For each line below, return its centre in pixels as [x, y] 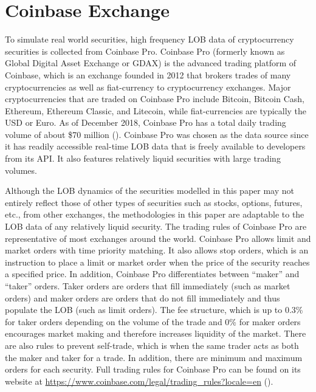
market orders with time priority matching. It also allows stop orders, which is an [157, 250]
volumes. [21, 170]
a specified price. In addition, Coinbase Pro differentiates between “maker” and [152, 274]
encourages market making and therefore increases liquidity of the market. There [156, 333]
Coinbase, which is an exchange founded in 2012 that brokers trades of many [148, 74]
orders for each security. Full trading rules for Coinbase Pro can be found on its [153, 369]
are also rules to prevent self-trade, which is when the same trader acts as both [152, 345]
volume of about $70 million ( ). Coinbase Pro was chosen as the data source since [157, 134]
